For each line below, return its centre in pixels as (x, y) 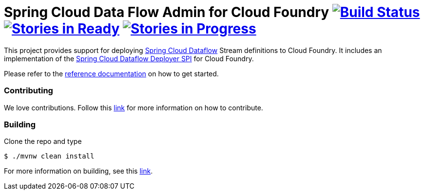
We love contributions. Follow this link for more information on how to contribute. (134, 107)
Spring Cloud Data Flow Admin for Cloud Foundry (167, 12)
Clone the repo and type (43, 141)
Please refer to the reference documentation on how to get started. (111, 73)
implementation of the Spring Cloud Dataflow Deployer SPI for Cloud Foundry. (129, 58)
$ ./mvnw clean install (49, 156)
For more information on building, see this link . (78, 171)
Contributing (29, 91)
